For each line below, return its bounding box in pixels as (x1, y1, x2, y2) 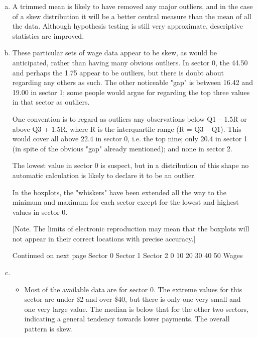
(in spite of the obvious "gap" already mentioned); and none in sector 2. (12, 143, 232, 153)
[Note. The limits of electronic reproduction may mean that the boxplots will (12, 223, 249, 234)
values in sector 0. (12, 206, 68, 217)
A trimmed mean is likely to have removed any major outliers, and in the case (12, 1, 253, 11)
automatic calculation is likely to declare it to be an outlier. (12, 170, 196, 180)
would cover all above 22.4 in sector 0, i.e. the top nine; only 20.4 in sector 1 (12, 133, 247, 144)
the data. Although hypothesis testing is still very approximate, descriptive (12, 21, 243, 31)
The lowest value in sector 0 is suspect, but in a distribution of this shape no (12, 160, 249, 171)
